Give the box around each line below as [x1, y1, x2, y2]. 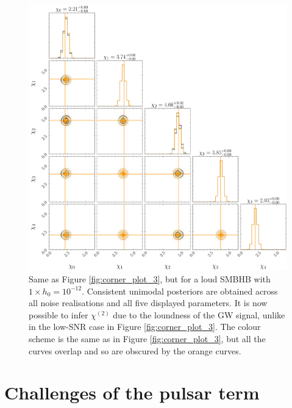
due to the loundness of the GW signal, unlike [113, 308, 285, 321]
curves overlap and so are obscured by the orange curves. [29, 344, 241, 357]
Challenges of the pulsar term [4, 380, 260, 405]
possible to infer [29, 308, 88, 321]
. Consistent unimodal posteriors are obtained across [82, 284, 278, 297]
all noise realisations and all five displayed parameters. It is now [29, 296, 268, 309]
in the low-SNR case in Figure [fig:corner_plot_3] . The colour [29, 320, 261, 333]
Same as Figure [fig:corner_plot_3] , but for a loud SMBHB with [29, 273, 271, 285]
